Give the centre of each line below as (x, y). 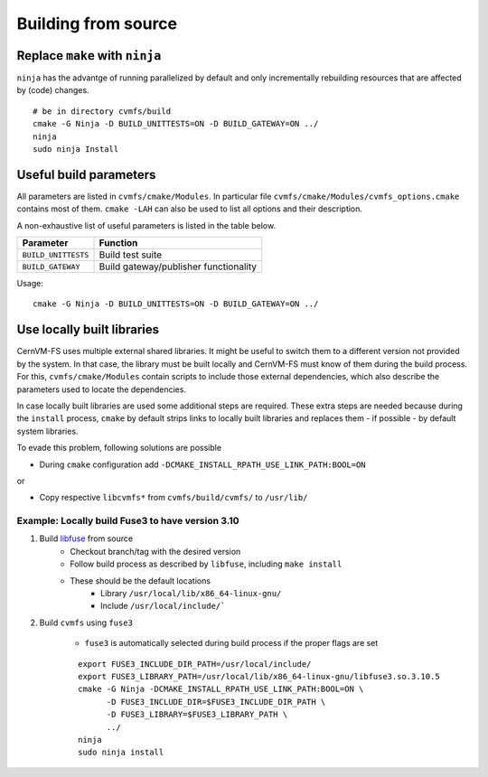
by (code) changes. (53, 90)
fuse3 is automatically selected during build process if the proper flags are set (231, 643)
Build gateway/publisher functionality (178, 267)
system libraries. (47, 431)
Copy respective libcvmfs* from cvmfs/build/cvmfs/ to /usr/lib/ (174, 498)
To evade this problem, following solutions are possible (119, 448)
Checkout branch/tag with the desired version (155, 551)
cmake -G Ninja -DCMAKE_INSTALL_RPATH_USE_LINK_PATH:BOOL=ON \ (221, 689)
